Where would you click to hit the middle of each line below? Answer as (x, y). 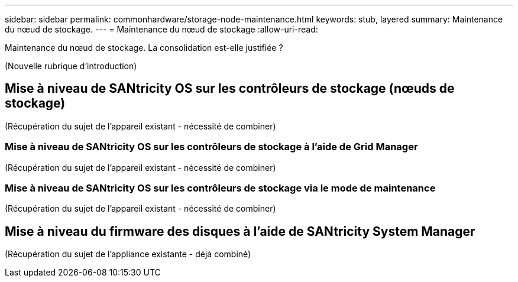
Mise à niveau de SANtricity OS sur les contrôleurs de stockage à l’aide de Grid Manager (211, 147)
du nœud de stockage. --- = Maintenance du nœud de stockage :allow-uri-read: (161, 29)
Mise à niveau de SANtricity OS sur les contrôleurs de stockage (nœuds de (230, 89)
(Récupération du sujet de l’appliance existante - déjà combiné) (128, 254)
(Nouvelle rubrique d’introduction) (71, 66)
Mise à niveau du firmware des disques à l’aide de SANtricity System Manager (240, 231)
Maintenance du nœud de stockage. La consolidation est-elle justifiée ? (144, 48)
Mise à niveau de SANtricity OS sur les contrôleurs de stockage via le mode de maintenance (220, 188)
